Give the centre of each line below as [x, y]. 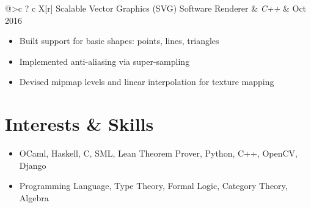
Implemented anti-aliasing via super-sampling [104, 61]
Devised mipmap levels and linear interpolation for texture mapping [147, 82]
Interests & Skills [79, 124]
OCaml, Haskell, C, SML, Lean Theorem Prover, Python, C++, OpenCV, [159, 153]
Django [33, 165]
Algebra [34, 197]
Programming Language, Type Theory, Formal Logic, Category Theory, [153, 186]
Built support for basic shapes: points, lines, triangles [119, 41]
